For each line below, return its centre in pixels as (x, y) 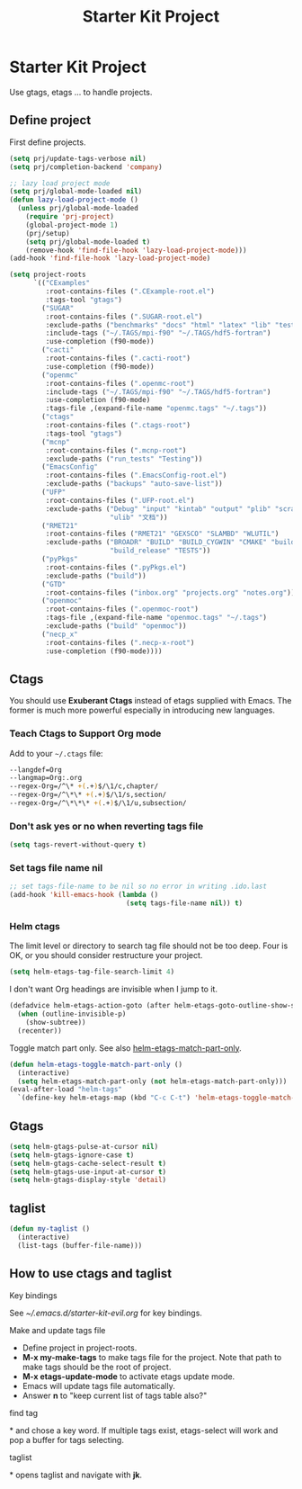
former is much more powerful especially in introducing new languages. (142, 710)
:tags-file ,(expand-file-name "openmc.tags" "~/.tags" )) (156, 408)
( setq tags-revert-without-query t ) (78, 845)
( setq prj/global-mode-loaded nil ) (76, 192)
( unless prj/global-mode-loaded (78, 209)
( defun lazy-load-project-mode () (74, 200)
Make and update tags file (58, 1330)
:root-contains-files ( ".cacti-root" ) (118, 358)
